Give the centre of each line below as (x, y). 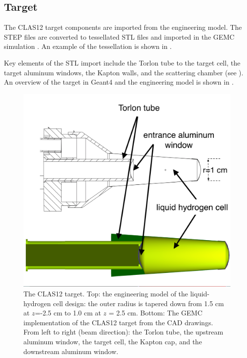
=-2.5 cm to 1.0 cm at (68, 313)
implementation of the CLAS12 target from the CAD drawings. (118, 322)
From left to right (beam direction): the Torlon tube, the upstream (123, 332)
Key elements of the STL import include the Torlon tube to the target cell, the (122, 62)
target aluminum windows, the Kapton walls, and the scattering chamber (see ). (124, 72)
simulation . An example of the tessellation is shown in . (88, 46)
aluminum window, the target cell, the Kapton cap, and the (113, 341)
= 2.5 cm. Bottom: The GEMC (155, 313)
